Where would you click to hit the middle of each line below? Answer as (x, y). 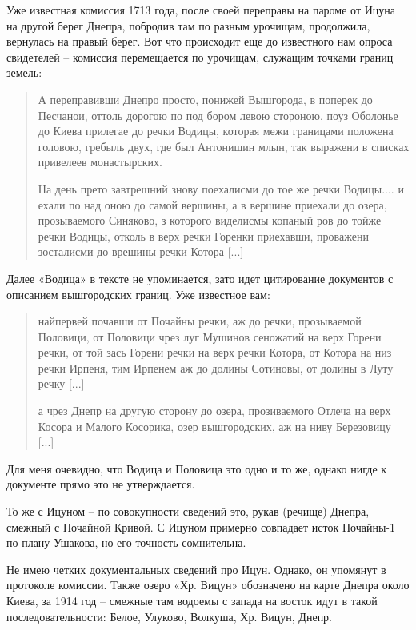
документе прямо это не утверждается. (101, 484)
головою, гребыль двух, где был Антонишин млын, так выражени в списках (224, 146)
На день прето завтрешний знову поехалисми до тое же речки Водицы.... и (221, 188)
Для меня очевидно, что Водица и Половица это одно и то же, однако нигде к (197, 468)
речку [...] (61, 383)
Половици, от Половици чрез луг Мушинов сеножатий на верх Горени (210, 336)
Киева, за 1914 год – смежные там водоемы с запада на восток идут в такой (192, 600)
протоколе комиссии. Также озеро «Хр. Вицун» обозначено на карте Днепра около (208, 585)
